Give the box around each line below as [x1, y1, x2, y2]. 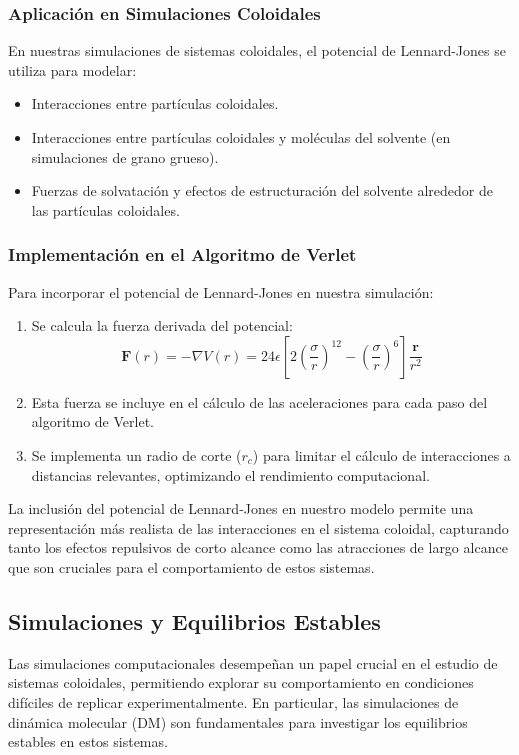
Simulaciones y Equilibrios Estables [8, 605, 381, 636]
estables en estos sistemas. [8, 731, 168, 752]
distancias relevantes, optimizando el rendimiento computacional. [31, 464, 430, 485]
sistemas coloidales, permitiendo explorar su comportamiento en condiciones [8, 672, 474, 693]
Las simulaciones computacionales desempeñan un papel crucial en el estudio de [8, 652, 498, 673]
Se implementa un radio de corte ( [31, 444, 242, 465]
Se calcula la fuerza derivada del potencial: [31, 315, 293, 336]
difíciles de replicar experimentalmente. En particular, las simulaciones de [8, 691, 459, 712]
